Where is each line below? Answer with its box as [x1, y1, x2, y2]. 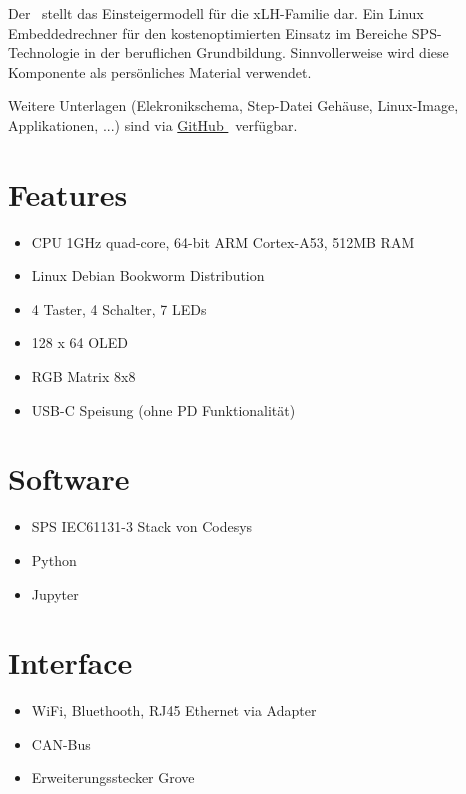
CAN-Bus [31, 733, 91, 754]
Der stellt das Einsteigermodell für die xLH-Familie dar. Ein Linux [8, 3, 424, 23]
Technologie [8, 42, 80, 63]
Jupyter [31, 583, 79, 604]
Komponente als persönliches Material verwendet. [8, 61, 312, 82]
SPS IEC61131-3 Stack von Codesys [31, 516, 253, 537]
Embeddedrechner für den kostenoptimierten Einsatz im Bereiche [8, 22, 408, 43]
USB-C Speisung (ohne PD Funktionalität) [31, 399, 296, 420]
